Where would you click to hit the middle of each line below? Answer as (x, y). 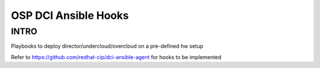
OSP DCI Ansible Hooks (70, 15)
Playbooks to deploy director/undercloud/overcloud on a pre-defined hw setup (107, 46)
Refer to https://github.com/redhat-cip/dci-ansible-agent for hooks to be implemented (116, 57)
